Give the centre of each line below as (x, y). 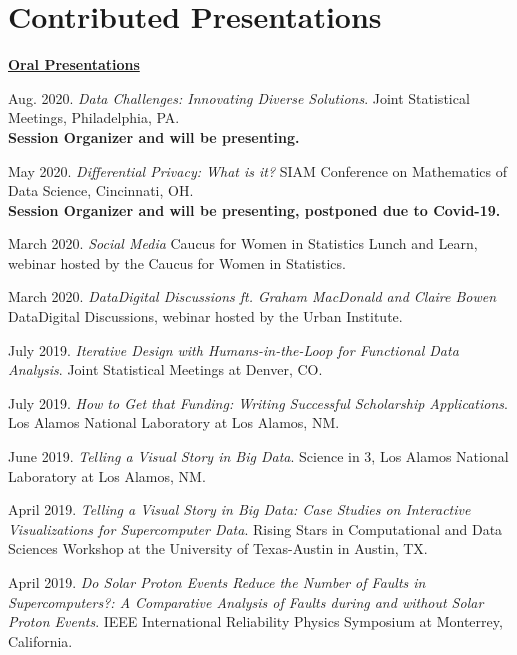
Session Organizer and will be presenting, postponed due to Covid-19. (254, 209)
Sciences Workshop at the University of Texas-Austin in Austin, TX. (218, 548)
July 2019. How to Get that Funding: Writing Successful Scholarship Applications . (258, 402)
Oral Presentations (74, 64)
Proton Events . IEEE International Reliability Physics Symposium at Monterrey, (255, 621)
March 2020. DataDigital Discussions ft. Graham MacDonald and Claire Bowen (252, 296)
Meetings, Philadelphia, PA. (94, 117)
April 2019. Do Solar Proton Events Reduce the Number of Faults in (217, 582)
